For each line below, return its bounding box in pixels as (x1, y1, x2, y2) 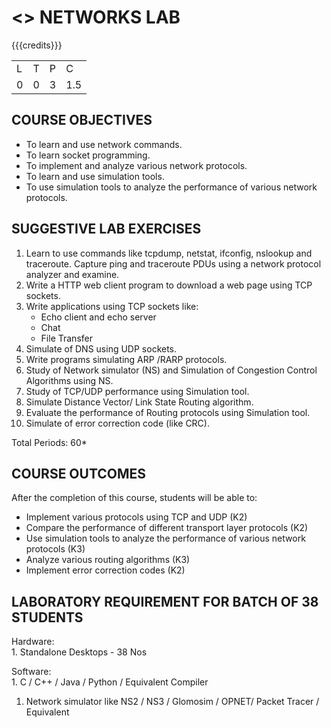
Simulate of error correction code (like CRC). (25, 417, 210, 429)
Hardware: (11, 636, 55, 648)
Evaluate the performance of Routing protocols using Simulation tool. (25, 406, 311, 418)
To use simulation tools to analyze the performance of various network (25, 181, 318, 193)
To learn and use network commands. (25, 138, 183, 150)
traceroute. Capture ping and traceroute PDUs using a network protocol (25, 257, 322, 270)
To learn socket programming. (25, 149, 151, 161)
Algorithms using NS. (25, 374, 114, 386)
